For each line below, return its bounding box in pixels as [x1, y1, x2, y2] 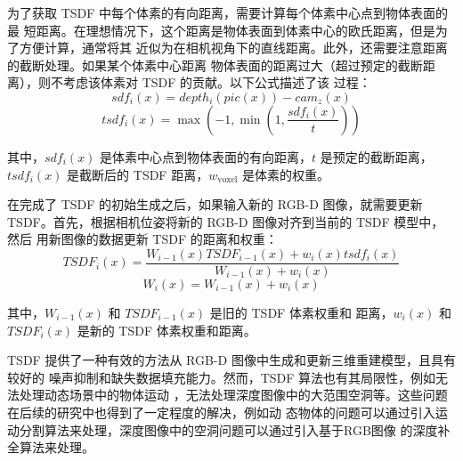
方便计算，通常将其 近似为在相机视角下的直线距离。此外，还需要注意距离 [19, 38, 448, 57]
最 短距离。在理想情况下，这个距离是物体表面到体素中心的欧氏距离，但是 [7, 20, 435, 39]
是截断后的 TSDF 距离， [67, 165, 209, 183]
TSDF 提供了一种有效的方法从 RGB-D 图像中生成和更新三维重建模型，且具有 [7, 351, 456, 369]
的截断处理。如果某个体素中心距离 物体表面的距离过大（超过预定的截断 [7, 55, 423, 74]
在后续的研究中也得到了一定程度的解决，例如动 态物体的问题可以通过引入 [7, 402, 435, 421]
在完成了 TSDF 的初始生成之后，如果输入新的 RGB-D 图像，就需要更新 [7, 195, 423, 214]
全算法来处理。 [7, 438, 94, 457]
